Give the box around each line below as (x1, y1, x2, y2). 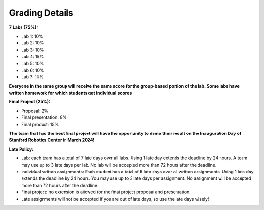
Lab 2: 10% (21, 40, 44, 46)
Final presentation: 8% (21, 115, 67, 120)
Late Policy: (9, 146, 34, 152)
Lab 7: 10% (21, 74, 44, 80)
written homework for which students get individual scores (9, 90, 132, 96)
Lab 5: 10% (21, 60, 44, 66)
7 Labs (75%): (9, 24, 38, 30)
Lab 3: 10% (21, 47, 44, 53)
